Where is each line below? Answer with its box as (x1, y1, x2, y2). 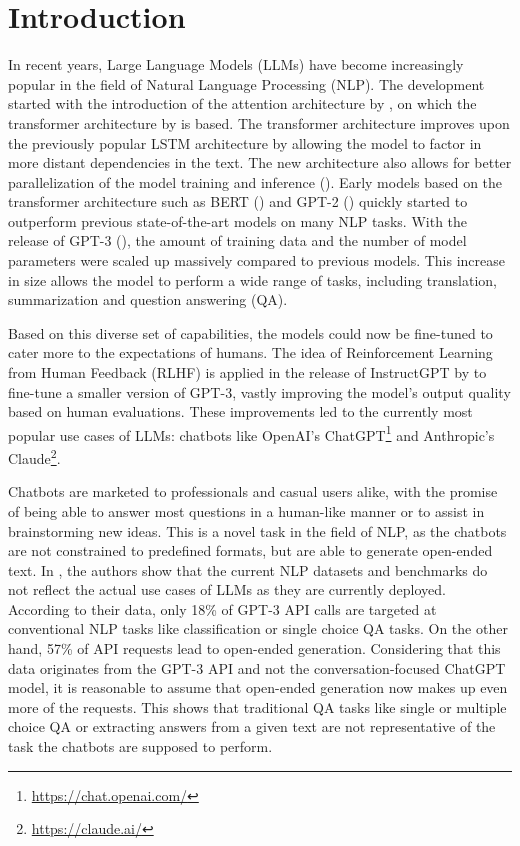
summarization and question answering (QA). (8, 289, 288, 310)
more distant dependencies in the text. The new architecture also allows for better (8, 152, 512, 173)
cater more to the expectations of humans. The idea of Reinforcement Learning (8, 342, 493, 363)
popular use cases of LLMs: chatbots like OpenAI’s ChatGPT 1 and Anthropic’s (8, 421, 495, 445)
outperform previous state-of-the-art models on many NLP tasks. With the (8, 210, 468, 231)
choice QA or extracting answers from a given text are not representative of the (8, 716, 496, 737)
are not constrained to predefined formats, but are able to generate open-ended (8, 540, 493, 561)
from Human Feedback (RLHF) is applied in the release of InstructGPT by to (8, 362, 487, 383)
